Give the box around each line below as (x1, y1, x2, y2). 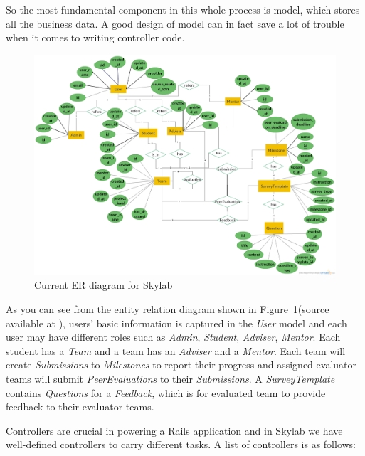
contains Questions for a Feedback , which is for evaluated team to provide (6, 385, 326, 400)
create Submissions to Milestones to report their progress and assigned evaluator (6, 357, 356, 372)
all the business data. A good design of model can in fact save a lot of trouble (6, 16, 344, 31)
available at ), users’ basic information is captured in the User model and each (6, 315, 347, 330)
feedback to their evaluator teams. (6, 399, 154, 414)
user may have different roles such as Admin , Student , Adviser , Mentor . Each (6, 329, 341, 344)
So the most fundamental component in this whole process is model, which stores (6, 2, 360, 16)
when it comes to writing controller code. (6, 30, 185, 45)
